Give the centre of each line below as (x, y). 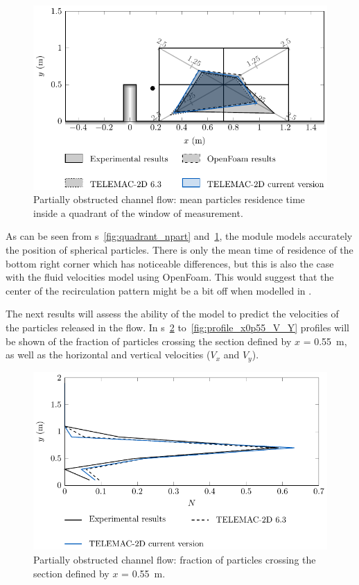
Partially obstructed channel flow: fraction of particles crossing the (175, 559)
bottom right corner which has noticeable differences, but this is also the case (170, 263)
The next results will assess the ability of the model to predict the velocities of (172, 314)
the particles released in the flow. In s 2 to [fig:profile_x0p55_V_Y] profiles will (177, 328)
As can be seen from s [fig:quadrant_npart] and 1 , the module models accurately (179, 236)
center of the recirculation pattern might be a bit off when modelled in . (159, 290)
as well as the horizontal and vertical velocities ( (108, 355)
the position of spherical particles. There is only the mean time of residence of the (179, 250)
